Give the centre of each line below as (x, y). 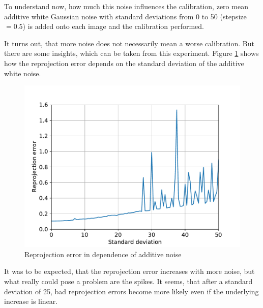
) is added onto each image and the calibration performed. (113, 26)
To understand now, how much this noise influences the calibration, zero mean (126, 6)
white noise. (23, 73)
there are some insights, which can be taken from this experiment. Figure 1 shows (131, 53)
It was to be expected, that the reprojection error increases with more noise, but (129, 271)
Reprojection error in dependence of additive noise (103, 254)
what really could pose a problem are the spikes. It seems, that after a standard (128, 281)
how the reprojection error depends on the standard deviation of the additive (124, 63)
